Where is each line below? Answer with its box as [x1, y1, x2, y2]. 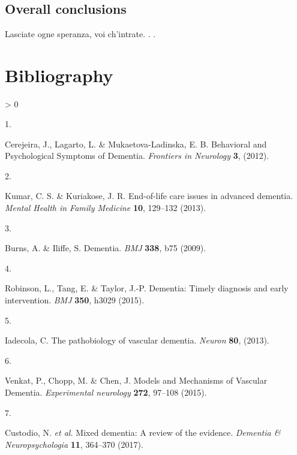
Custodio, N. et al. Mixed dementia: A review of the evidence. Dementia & [5, 426, 281, 439]
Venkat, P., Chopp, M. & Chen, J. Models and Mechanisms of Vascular [5, 374, 268, 387]
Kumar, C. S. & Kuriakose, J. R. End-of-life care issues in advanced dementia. [5, 189, 293, 202]
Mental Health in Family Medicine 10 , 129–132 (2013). [5, 201, 206, 214]
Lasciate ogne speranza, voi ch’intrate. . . [5, 27, 156, 40]
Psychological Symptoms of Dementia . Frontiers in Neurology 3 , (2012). [5, 149, 269, 162]
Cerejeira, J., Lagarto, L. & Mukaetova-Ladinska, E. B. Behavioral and [5, 137, 267, 150]
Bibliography [5, 62, 113, 87]
